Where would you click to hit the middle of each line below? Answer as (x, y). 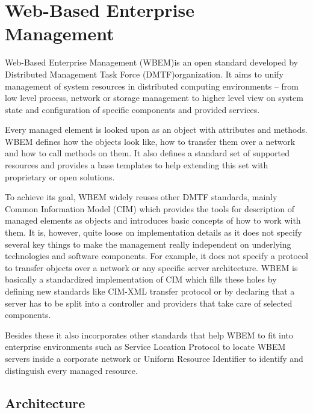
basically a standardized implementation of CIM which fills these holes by (141, 279)
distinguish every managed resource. (71, 370)
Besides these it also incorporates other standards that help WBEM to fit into (149, 335)
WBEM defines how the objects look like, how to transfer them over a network (150, 141)
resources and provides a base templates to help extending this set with (137, 165)
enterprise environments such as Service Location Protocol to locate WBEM (145, 347)
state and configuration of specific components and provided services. (132, 109)
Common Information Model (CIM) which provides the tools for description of (150, 208)
